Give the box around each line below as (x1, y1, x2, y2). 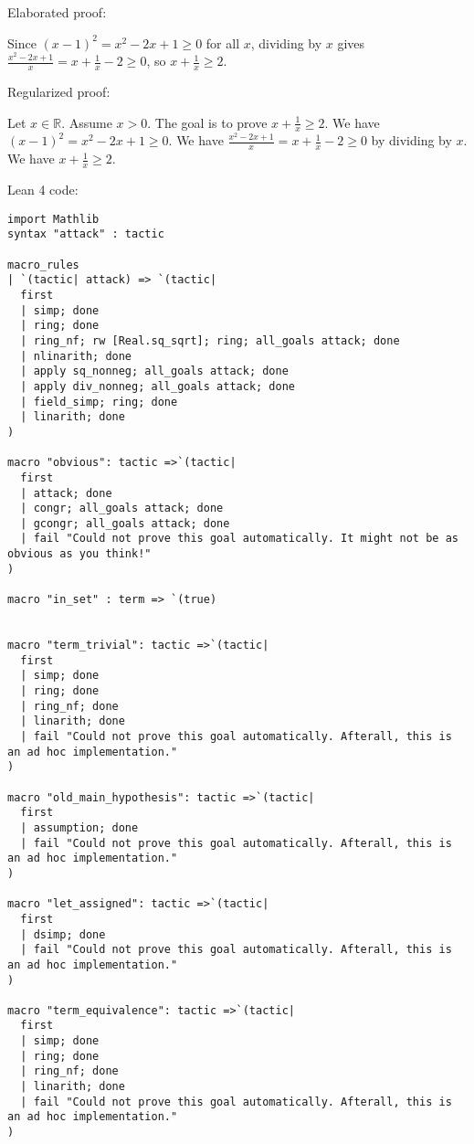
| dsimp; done (20, 927, 106, 941)
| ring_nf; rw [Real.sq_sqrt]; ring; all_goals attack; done (20, 334, 400, 347)
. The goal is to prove (147, 112, 268, 132)
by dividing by (371, 131, 452, 150)
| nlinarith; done (20, 349, 132, 363)
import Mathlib (7, 212, 100, 226)
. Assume (61, 112, 112, 132)
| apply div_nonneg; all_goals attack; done (20, 379, 295, 393)
